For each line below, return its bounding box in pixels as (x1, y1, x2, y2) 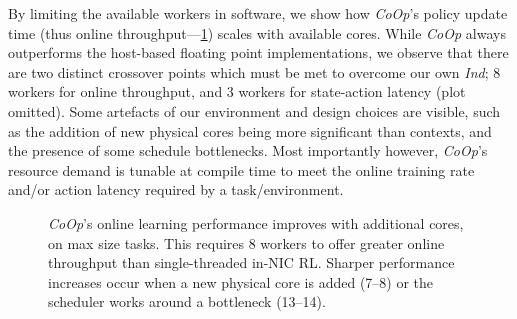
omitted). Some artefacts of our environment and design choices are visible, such (8, 100, 501, 121)
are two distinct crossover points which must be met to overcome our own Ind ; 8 (8, 61, 501, 82)
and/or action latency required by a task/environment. (8, 179, 344, 200)
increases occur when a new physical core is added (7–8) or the (48, 271, 434, 292)
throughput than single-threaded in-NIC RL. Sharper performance (48, 252, 455, 273)
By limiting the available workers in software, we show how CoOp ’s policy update (8, 3, 508, 23)
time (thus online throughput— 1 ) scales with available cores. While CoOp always (8, 22, 506, 43)
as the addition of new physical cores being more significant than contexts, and (8, 120, 492, 141)
